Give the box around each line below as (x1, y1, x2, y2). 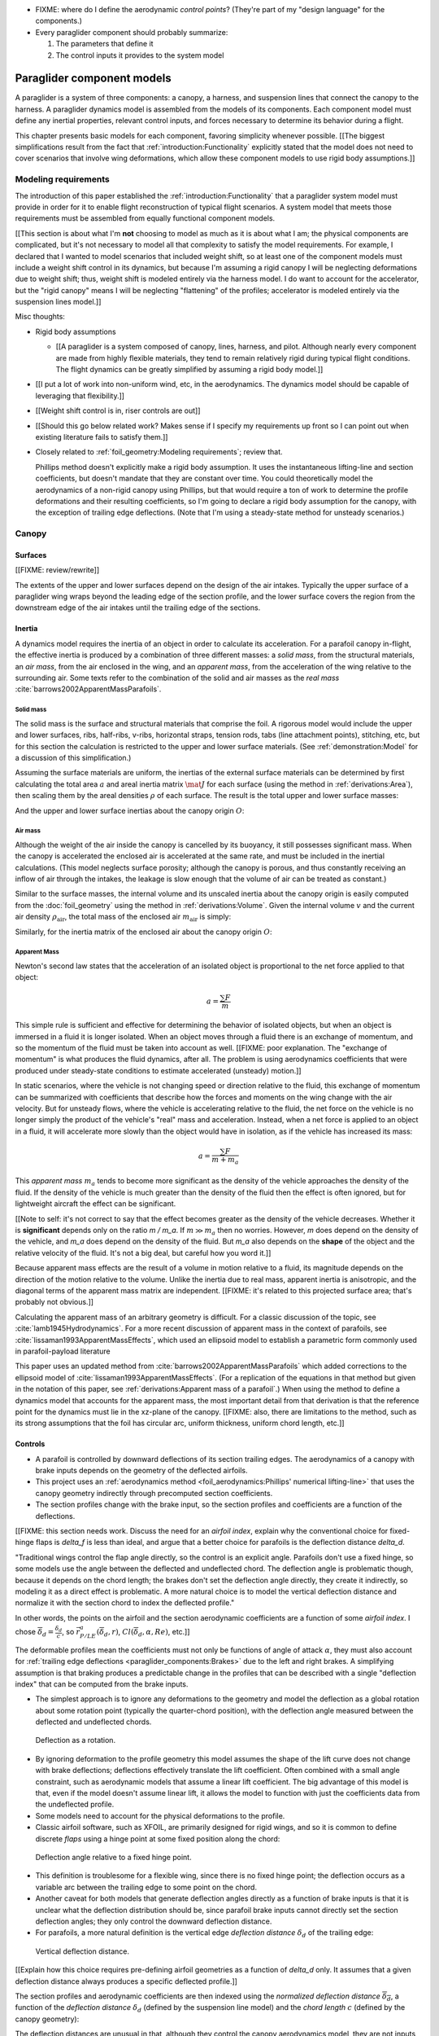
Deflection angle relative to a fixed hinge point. (35, 1852, 192, 1862)
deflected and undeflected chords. (35, 1717, 152, 1727)
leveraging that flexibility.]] (35, 391, 125, 401)
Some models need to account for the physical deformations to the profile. (35, 1810, 285, 1820)
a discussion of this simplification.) (15, 753, 132, 762)
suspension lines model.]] (15, 297, 102, 307)
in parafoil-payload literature (15, 1346, 111, 1356)
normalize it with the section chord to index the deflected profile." (15, 1598, 235, 1608)
